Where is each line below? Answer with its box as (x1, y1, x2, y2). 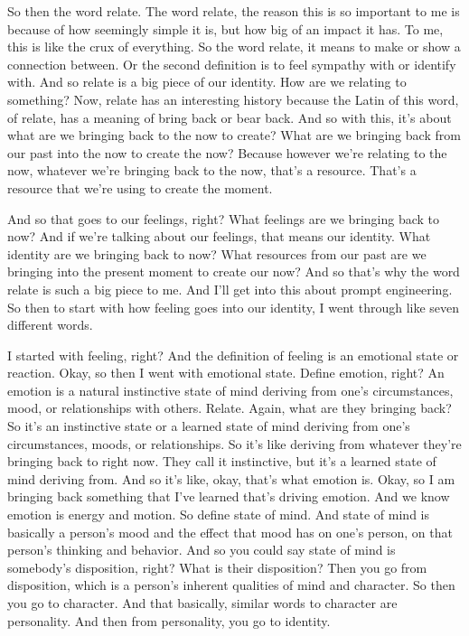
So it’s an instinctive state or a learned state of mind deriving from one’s (7, 416, 410, 435)
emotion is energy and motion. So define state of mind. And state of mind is (7, 505, 430, 524)
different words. (7, 315, 93, 334)
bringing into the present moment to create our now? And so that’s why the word (7, 262, 460, 281)
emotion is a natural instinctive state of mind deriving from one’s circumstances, (7, 380, 454, 399)
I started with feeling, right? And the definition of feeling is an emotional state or (7, 345, 459, 364)
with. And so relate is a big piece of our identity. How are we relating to (7, 72, 407, 91)
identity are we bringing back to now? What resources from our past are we (7, 244, 427, 263)
